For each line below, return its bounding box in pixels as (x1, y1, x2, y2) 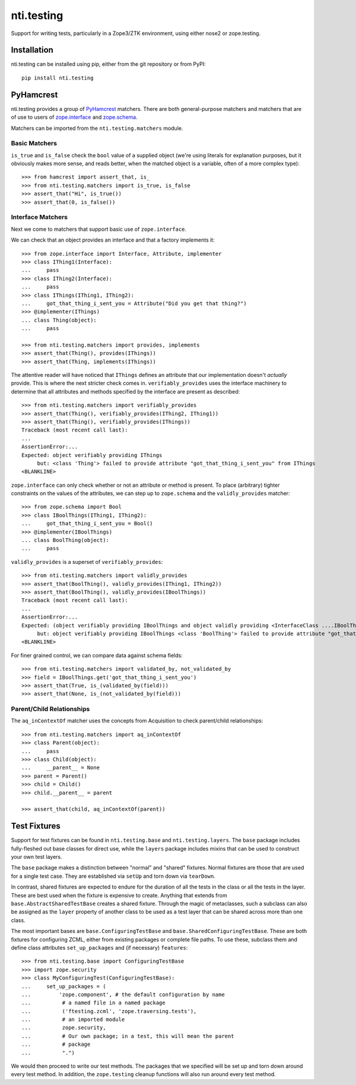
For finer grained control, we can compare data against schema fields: (11, 652, 183, 659)
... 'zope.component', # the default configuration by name (21, 991, 225, 998)
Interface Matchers (11, 213, 68, 221)
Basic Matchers (11, 139, 58, 148)
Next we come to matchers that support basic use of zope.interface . (11, 226, 187, 233)
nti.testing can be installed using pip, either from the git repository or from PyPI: (11, 61, 206, 68)
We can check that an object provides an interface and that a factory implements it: (11, 236, 215, 243)
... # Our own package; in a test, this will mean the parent (21, 1033, 234, 1039)
